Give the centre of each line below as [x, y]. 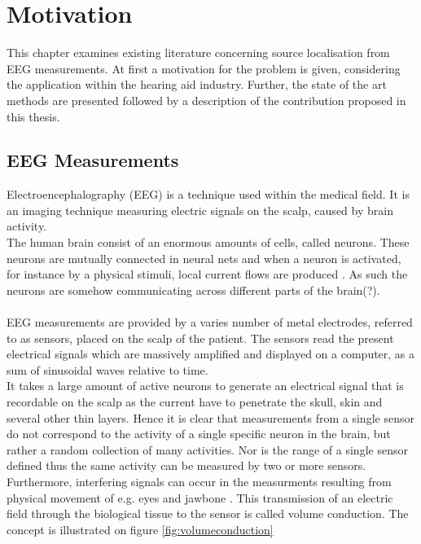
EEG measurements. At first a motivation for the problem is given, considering [204, 68]
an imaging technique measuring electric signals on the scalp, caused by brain [200, 210]
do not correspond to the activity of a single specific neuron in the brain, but [199, 434]
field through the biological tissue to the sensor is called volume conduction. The [208, 513]
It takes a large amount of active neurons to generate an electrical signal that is [205, 386]
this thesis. [33, 116]
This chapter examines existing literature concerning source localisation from [198, 53]
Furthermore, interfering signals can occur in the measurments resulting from [199, 481]
